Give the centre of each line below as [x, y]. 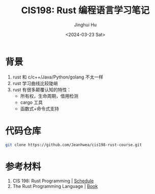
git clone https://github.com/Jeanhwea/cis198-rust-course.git [74, 145]
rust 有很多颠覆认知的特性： [42, 90]
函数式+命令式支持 [40, 108]
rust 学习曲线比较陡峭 [35, 83]
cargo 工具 [32, 102]
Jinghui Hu [85, 25]
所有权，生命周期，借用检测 [49, 96]
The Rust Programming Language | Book [55, 186]
